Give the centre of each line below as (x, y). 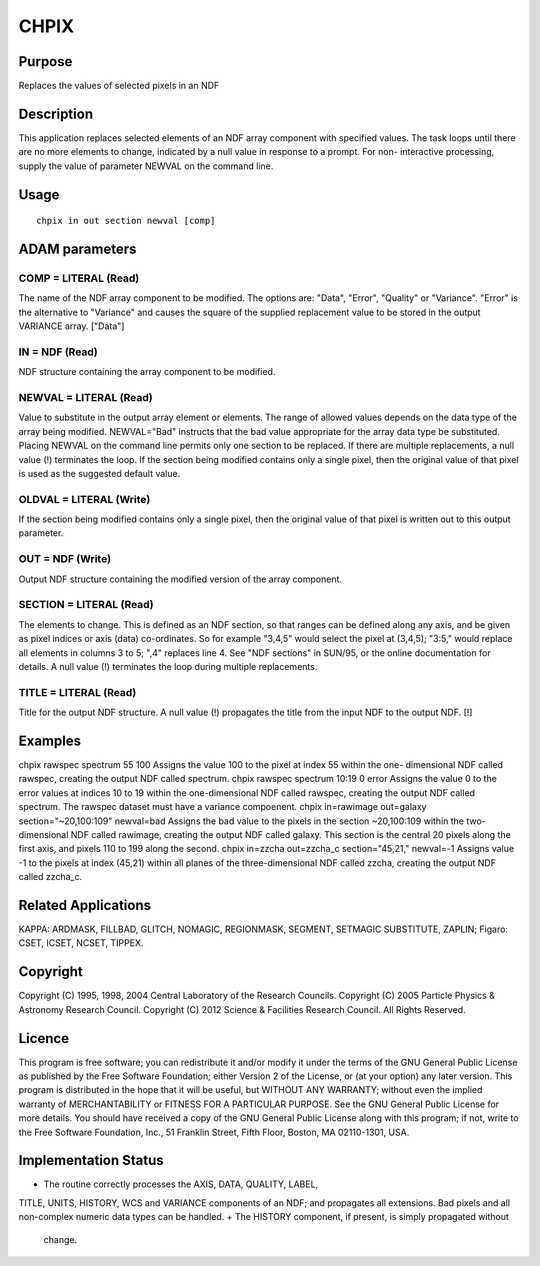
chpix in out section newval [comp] (126, 221)
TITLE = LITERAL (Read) (77, 692)
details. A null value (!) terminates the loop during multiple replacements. (168, 666)
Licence (44, 1038)
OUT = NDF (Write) (65, 559)
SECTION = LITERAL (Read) (86, 605)
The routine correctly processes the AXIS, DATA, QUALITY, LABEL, (181, 1184)
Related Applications (85, 905)
